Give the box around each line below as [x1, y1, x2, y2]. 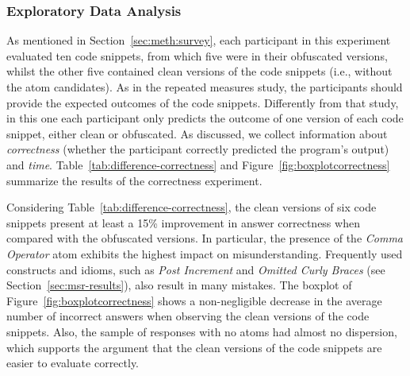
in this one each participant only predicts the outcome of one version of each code [6, 110, 404, 126]
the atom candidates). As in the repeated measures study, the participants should [6, 79, 403, 95]
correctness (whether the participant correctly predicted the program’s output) [6, 141, 389, 157]
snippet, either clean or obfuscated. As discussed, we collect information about [6, 125, 388, 141]
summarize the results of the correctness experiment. [6, 172, 262, 188]
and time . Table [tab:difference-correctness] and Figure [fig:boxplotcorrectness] [6, 156, 390, 172]
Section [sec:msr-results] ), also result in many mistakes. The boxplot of [6, 277, 352, 293]
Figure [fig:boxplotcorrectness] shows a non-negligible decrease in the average [6, 292, 382, 308]
